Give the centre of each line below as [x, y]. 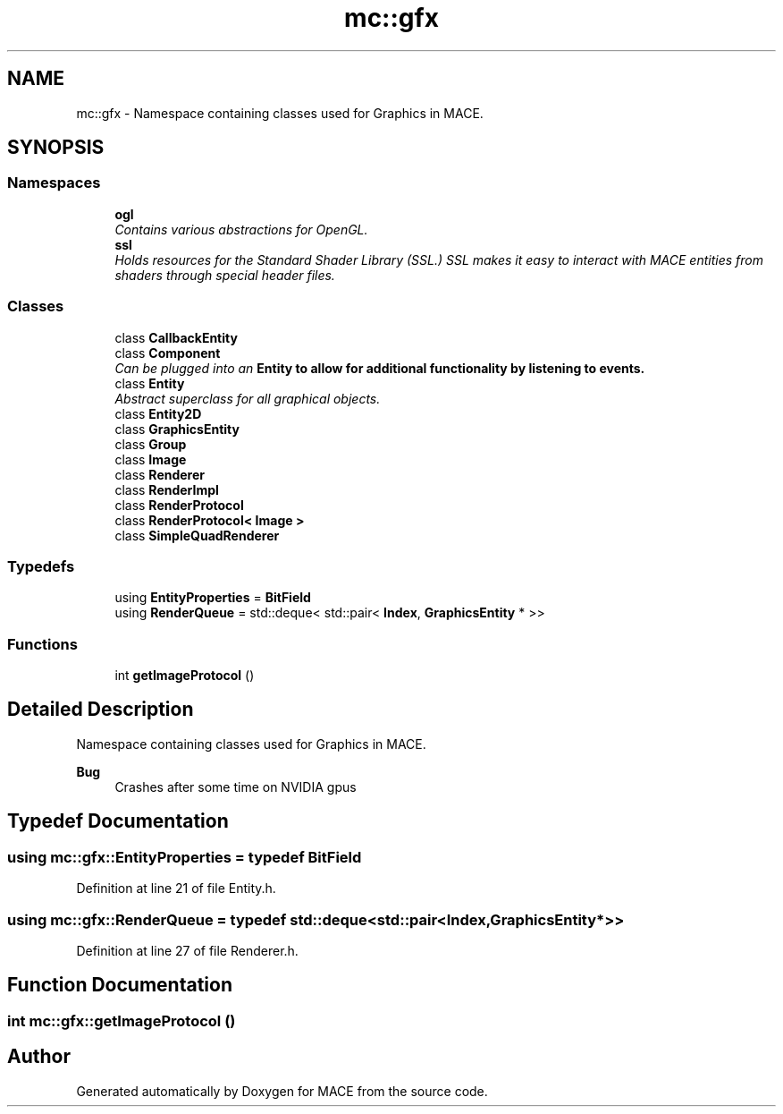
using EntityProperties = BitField [213, 598]
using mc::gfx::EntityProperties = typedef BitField [185, 857]
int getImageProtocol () [185, 676]
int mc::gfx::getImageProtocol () [122, 1020]
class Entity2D [158, 413]
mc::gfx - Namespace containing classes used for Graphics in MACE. [280, 113]
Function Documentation [120, 985]
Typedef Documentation [118, 821]
